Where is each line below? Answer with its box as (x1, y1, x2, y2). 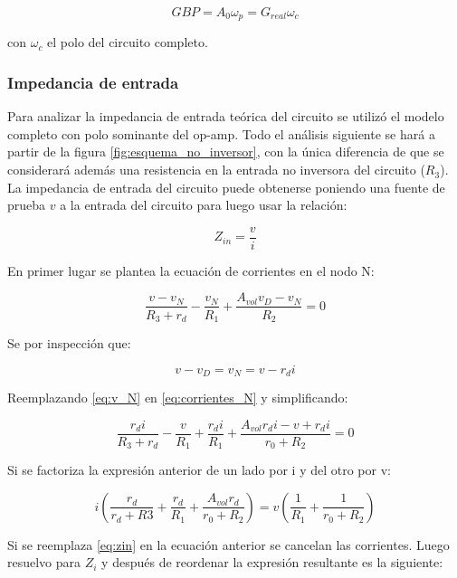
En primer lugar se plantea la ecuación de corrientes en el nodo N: (7, 261, 375, 280)
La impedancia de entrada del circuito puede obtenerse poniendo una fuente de (7, 177, 445, 196)
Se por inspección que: (7, 334, 131, 352)
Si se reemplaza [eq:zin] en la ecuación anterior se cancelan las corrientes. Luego (7, 535, 450, 554)
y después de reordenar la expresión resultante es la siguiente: (101, 553, 443, 572)
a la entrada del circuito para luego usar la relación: (60, 195, 348, 214)
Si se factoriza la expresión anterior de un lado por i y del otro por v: (7, 460, 391, 479)
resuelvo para (7, 553, 81, 572)
